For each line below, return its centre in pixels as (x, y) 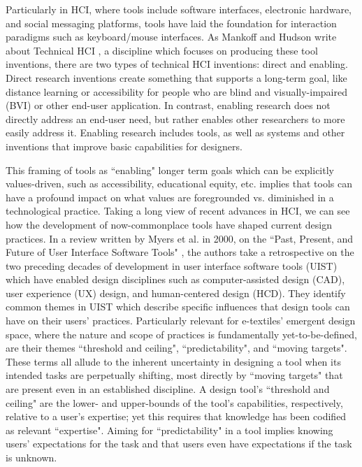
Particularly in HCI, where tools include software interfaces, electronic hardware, (179, 9)
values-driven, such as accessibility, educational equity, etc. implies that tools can (179, 184)
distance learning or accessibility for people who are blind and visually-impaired (176, 91)
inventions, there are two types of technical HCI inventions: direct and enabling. (177, 64)
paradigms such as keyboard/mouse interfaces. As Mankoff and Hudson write (171, 37)
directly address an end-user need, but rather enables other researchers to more (175, 118)
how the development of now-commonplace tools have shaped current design (169, 224)
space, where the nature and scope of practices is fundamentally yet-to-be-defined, (181, 334)
